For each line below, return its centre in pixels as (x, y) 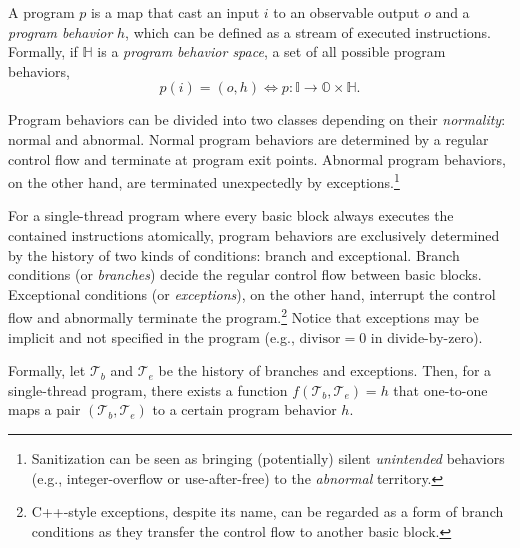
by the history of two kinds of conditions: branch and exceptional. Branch (234, 254)
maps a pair (44, 409)
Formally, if (43, 51)
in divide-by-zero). (426, 336)
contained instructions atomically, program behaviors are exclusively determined (254, 235)
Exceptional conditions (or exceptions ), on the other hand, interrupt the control (252, 293)
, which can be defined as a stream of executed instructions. (308, 31)
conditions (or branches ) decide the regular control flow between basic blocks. (245, 274)
